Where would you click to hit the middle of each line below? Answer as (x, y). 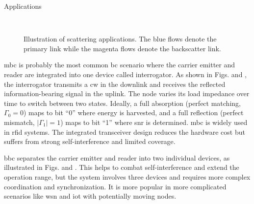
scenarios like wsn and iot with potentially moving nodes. (90, 196)
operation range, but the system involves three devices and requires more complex (127, 176)
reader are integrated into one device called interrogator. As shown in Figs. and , (125, 74)
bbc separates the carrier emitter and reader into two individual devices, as (117, 157)
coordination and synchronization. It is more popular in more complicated (115, 186)
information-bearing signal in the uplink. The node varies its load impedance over (127, 93)
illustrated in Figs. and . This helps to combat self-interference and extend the (122, 167)
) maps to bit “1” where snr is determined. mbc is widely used (154, 122)
